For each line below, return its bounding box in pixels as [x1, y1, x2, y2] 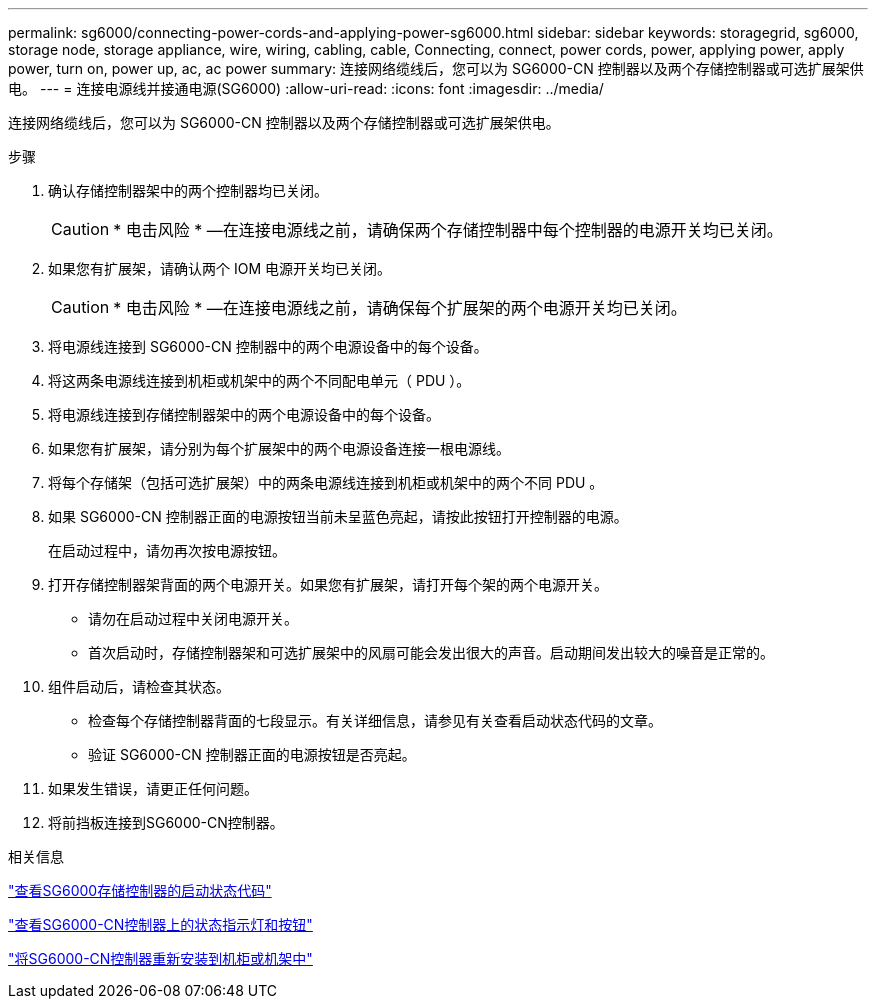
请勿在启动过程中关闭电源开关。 [88, 610, 298, 627]
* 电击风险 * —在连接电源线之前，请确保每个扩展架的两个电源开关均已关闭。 [113, 298, 687, 318]
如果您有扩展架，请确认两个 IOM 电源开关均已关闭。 [48, 260, 391, 277]
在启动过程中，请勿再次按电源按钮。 [48, 542, 286, 559]
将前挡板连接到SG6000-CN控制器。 [48, 814, 284, 831]
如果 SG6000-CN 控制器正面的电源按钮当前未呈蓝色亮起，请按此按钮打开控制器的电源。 [48, 508, 628, 525]
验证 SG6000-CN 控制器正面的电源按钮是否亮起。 [88, 746, 416, 763]
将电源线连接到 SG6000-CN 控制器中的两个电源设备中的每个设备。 [48, 338, 488, 355]
